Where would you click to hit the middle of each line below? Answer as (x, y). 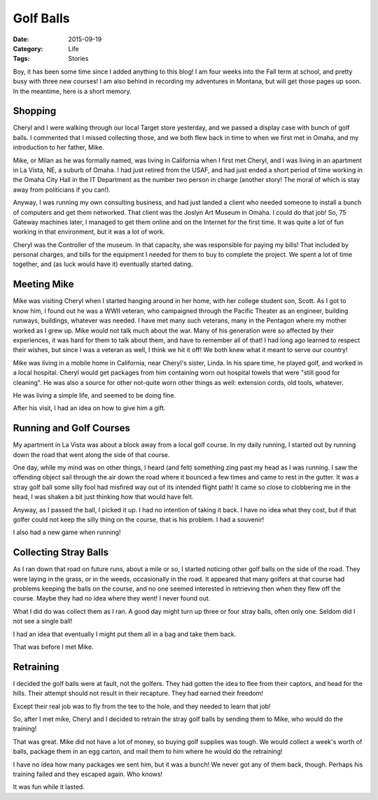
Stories (78, 59)
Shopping (35, 111)
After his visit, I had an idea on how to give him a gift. (89, 408)
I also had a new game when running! (67, 533)
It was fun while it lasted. (49, 787)
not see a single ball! (43, 621)
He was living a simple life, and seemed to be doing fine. (94, 395)
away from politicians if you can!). (62, 190)
